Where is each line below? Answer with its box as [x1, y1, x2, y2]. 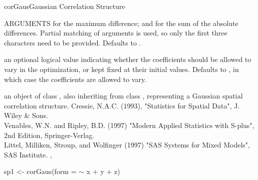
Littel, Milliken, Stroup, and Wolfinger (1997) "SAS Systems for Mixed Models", [4, 139, 250, 150]
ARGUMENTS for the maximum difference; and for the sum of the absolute [4, 17, 238, 28]
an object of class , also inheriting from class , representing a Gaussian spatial [4, 90, 243, 101]
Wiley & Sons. [4, 110, 48, 120]
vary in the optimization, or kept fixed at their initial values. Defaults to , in [4, 63, 239, 74]
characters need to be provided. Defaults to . [4, 37, 141, 47]
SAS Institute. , [4, 149, 52, 159]
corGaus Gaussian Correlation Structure [4, 1, 125, 11]
